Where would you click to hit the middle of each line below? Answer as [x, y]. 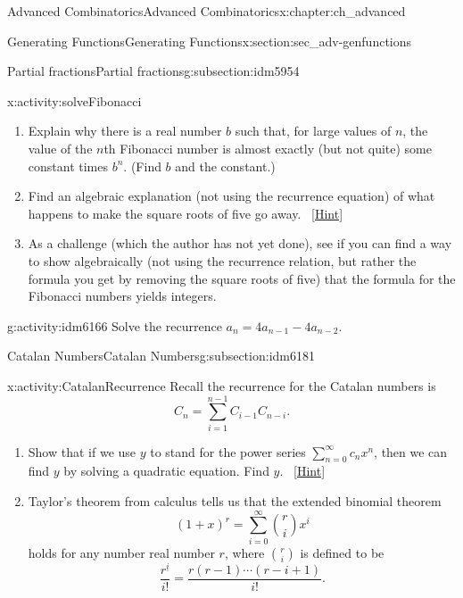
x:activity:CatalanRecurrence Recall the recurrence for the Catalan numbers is [222, 385]
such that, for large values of [313, 131]
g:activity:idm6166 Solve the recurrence [115, 325]
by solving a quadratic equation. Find [166, 471]
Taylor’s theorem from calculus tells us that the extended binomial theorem [235, 501]
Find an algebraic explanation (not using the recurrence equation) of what [231, 196]
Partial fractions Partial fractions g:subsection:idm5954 [153, 71]
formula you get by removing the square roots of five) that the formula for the [242, 278]
